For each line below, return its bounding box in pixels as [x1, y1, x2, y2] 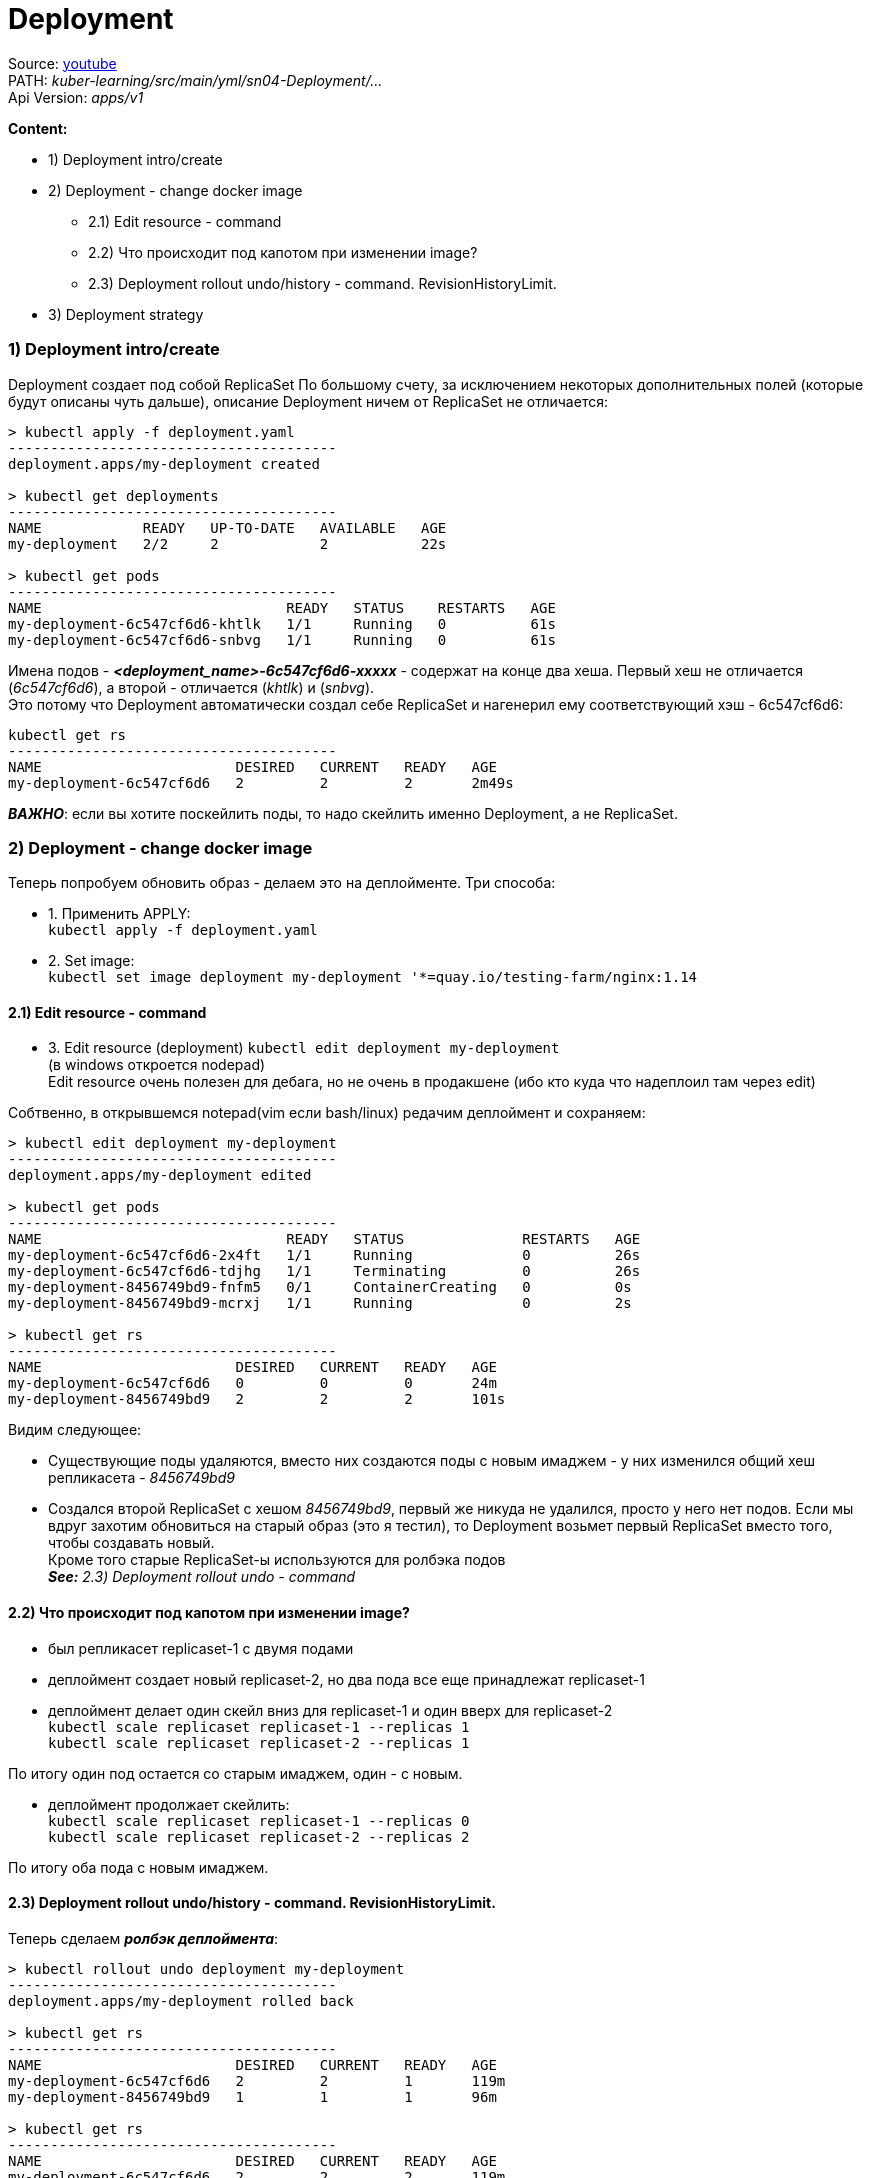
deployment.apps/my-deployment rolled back [8, 1992, 354, 2009]
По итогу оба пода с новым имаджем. [8, 1858, 269, 1876]
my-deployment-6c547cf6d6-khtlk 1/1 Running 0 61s [8, 615, 556, 632]
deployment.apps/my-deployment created [8, 455, 320, 472]
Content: [8, 119, 68, 137]
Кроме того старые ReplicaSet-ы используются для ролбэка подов [48, 1551, 506, 1569]
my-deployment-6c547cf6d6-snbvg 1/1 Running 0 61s [8, 631, 556, 648]
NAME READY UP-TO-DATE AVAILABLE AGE [8, 519, 447, 536]
